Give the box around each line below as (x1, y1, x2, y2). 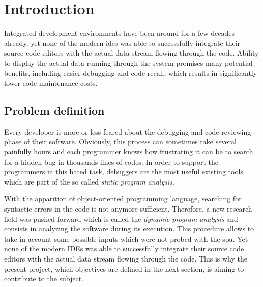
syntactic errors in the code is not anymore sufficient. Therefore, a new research (4, 203, 252, 214)
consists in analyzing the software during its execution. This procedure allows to (4, 223, 254, 234)
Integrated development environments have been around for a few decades (4, 28, 235, 38)
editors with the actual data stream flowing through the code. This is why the (4, 253, 247, 264)
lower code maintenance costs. (4, 77, 98, 88)
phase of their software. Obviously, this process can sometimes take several (4, 136, 237, 147)
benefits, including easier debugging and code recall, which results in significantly (4, 67, 257, 78)
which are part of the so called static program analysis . (4, 176, 174, 187)
